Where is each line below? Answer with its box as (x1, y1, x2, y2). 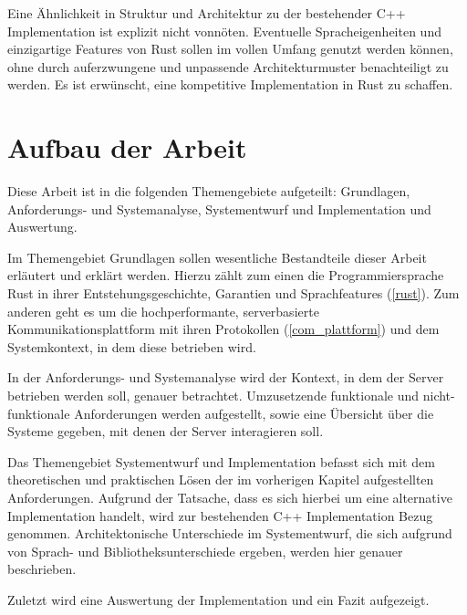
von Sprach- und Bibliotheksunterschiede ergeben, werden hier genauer (7, 541, 403, 560)
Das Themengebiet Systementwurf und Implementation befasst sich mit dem (7, 452, 435, 471)
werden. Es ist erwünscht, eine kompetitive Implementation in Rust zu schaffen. (7, 75, 453, 94)
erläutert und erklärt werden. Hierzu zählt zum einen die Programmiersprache (7, 266, 444, 285)
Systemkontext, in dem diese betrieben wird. (7, 337, 256, 356)
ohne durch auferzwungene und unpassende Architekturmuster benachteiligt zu (7, 57, 449, 76)
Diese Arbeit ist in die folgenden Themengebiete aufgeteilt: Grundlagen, (7, 182, 410, 201)
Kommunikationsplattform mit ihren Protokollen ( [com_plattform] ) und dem (7, 319, 440, 339)
